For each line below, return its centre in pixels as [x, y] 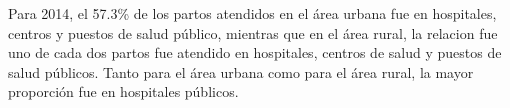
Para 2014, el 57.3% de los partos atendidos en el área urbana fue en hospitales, [252, 13]
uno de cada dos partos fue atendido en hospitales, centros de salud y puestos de [255, 52]
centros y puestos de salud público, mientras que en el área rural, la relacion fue [253, 32]
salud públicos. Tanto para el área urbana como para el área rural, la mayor [241, 71]
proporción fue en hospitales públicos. [123, 91]
